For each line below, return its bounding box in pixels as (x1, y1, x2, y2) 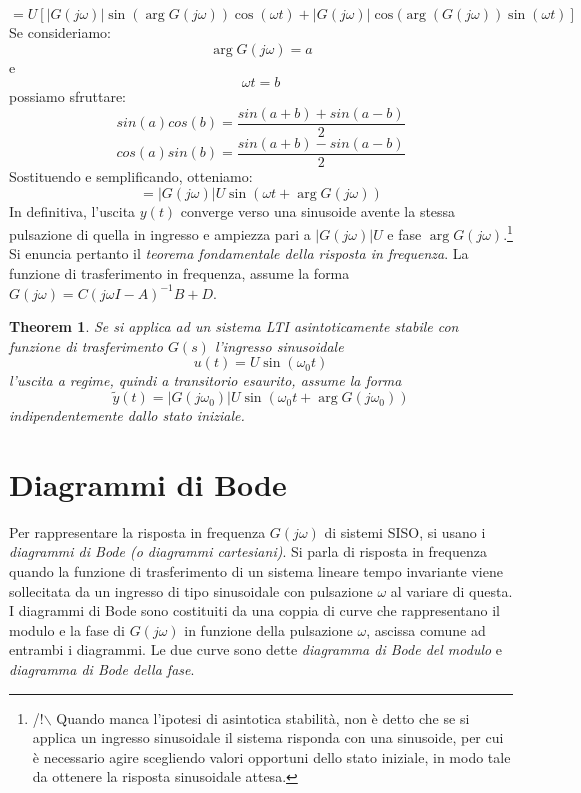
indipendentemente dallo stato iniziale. (9, 405, 245, 426)
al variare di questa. (390, 580, 513, 601)
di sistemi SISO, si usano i (324, 521, 486, 542)
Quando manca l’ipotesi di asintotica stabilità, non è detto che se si (56, 707, 470, 728)
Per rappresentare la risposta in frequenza (9, 521, 266, 542)
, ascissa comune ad (366, 619, 486, 640)
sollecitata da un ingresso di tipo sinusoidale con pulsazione (9, 580, 373, 601)
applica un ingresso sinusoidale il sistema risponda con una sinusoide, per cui (32, 727, 504, 748)
